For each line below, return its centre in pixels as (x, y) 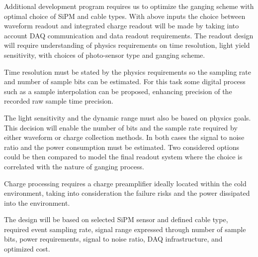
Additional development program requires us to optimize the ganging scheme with (129, 6)
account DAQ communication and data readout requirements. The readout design (129, 35)
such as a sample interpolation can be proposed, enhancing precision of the (118, 91)
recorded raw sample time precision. (59, 101)
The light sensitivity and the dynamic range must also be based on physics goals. (128, 117)
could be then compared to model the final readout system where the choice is (123, 157)
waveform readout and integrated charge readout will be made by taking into (122, 26)
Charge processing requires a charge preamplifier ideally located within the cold (125, 183)
